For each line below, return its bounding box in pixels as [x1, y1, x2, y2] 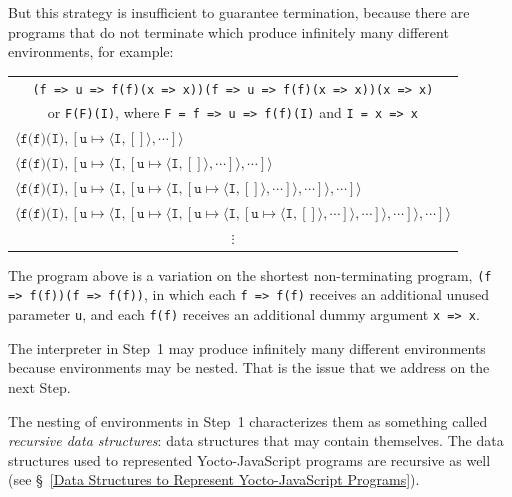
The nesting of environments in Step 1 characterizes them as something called [8, 410, 488, 431]
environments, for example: [8, 41, 174, 62]
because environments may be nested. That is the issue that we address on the [8, 357, 490, 378]
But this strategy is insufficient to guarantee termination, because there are [8, 2, 470, 22]
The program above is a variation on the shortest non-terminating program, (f [8, 264, 492, 285]
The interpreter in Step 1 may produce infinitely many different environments [8, 337, 486, 358]
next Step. [8, 376, 71, 397]
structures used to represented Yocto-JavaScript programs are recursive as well [8, 449, 491, 470]
